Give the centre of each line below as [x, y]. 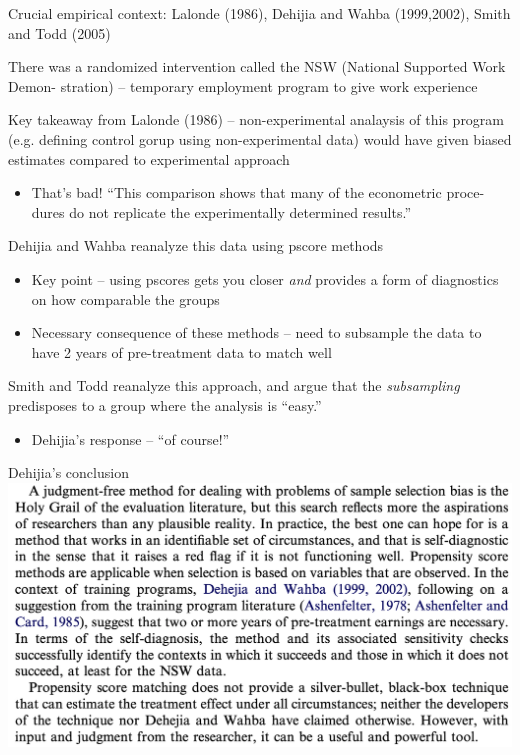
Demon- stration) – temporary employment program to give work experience [243, 85]
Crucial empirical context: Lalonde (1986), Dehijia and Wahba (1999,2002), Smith [259, 13]
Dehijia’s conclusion [68, 472]
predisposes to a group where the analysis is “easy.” [165, 404]
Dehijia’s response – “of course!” [130, 438]
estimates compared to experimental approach [149, 158]
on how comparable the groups [125, 298]
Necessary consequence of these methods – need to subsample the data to [256, 332]
